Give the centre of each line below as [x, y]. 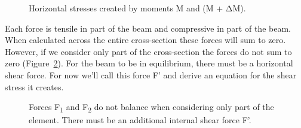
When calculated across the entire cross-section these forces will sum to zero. [145, 40]
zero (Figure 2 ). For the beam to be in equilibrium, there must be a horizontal [149, 63]
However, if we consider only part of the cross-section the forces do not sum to [148, 51]
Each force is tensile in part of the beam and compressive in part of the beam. [148, 28]
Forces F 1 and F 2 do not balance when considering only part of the [151, 107]
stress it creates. [34, 86]
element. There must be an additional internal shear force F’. [140, 120]
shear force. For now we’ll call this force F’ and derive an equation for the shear [151, 74]
